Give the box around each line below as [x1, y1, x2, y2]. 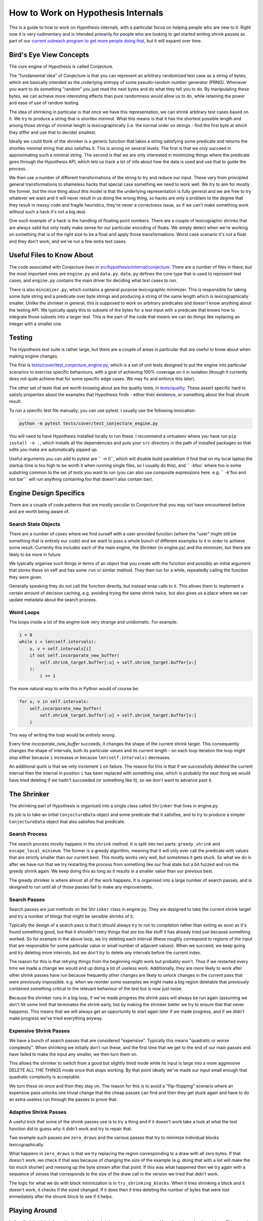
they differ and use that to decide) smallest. [9, 129, 96, 135]
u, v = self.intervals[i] [29, 646, 92, 652]
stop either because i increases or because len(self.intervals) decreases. [9, 755, 171, 760]
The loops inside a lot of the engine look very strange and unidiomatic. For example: [9, 619, 178, 625]
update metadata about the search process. [9, 596, 97, 603]
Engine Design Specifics [9, 489, 85, 497]
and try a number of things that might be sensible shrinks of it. [9, 913, 134, 919]
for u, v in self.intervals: [19, 699, 89, 704]
